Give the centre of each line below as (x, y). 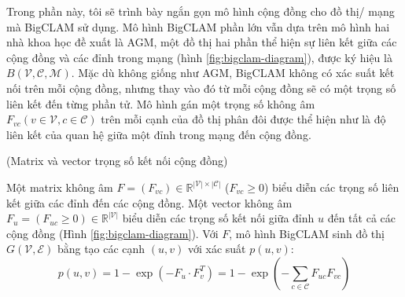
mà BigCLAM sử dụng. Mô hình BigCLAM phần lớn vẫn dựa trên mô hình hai (198, 26)
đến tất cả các (361, 218)
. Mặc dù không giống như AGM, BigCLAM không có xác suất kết (233, 73)
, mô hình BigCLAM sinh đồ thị (307, 233)
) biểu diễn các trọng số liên (332, 187)
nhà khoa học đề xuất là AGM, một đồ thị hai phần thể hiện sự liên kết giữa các (202, 42)
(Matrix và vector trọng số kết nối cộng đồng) (117, 161)
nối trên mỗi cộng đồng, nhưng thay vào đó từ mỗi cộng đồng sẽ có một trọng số (201, 88)
